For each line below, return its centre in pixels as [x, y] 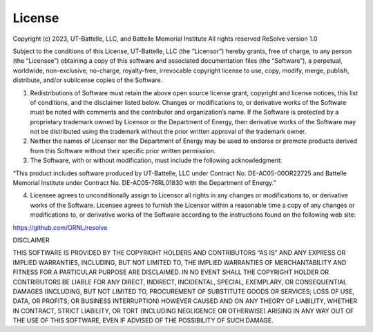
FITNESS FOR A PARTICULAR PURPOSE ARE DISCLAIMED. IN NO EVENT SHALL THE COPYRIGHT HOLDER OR [171, 272]
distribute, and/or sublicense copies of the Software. [88, 80]
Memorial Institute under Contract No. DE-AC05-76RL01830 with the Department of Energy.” [144, 183]
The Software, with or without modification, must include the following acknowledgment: [156, 160]
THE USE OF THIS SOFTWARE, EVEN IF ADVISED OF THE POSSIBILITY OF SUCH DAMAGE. [143, 320]
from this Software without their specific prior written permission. [123, 150]
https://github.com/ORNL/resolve [60, 227]
